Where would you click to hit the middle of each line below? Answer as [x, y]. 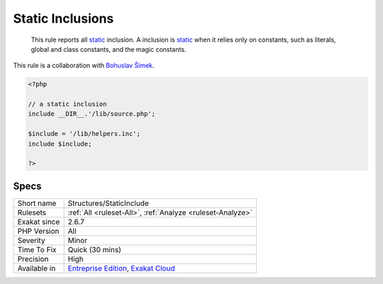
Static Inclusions [63, 18]
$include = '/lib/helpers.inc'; [84, 134]
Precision [33, 259]
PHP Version [38, 231]
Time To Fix [37, 249]
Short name [37, 203]
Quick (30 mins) [95, 249]
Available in [37, 268]
